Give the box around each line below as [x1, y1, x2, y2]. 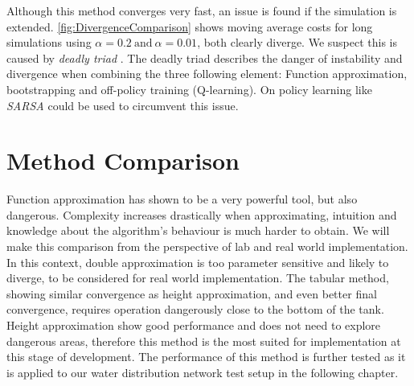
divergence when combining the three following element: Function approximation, [6, 65, 408, 82]
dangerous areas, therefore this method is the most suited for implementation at [6, 332, 401, 349]
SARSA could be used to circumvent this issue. [6, 96, 239, 113]
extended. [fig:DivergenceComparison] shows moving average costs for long [6, 18, 373, 35]
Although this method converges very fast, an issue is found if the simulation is [6, 2, 397, 18]
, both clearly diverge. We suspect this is [197, 34, 398, 51]
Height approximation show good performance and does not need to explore [6, 317, 381, 334]
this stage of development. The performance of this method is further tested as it [6, 348, 406, 365]
